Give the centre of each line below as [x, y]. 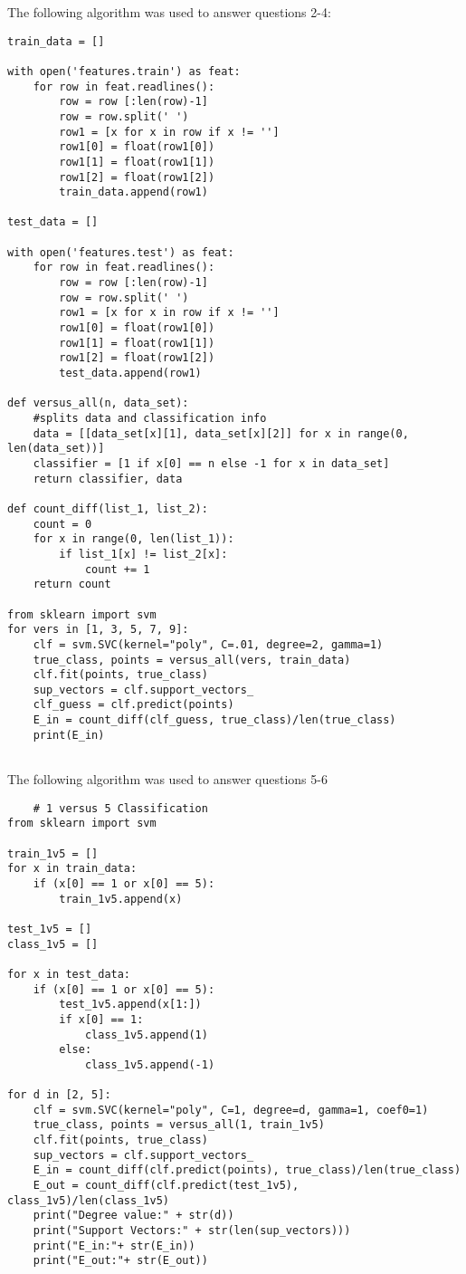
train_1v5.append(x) [121, 899]
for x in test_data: [69, 974]
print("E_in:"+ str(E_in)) [114, 1245]
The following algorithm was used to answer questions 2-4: [169, 12]
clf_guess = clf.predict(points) [133, 705]
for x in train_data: [72, 869]
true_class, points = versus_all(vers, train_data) [192, 660]
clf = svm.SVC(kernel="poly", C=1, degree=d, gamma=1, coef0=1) [231, 1110]
